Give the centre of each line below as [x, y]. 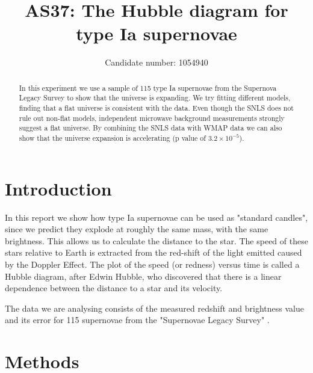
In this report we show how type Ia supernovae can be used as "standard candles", [156, 217]
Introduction [58, 188]
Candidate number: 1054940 [156, 62]
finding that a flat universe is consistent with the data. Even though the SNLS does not [156, 108]
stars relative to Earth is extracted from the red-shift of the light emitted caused [153, 252]
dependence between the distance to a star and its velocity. [114, 288]
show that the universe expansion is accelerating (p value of [112, 137]
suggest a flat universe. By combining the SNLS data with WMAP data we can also [150, 128]
